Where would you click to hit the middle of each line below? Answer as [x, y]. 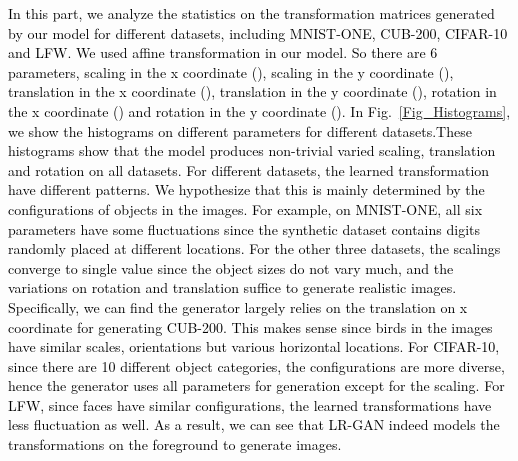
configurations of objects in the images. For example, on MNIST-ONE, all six [245, 208]
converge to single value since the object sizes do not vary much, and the [231, 267]
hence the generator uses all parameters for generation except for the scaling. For [256, 385]
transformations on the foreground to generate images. [175, 444]
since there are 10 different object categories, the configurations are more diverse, [256, 365]
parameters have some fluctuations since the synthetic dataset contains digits [244, 228]
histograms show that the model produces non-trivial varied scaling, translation [252, 150]
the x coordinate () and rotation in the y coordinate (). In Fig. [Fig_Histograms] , [259, 110]
